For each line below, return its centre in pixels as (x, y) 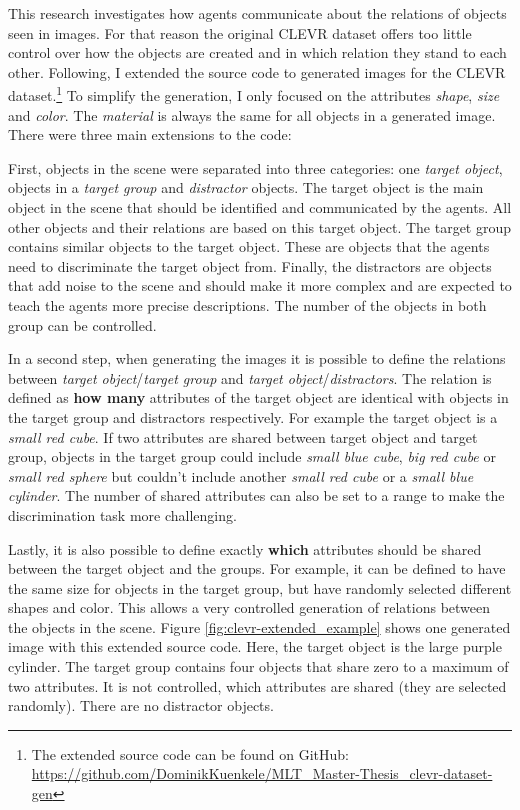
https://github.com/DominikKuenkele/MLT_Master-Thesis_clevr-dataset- (262, 773)
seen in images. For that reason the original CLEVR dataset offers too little (240, 32)
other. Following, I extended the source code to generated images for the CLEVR (257, 71)
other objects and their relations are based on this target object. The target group (260, 226)
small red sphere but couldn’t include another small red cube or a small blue (241, 475)
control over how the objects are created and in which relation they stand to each (257, 52)
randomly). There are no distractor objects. (141, 705)
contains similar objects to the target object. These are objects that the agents (249, 246)
